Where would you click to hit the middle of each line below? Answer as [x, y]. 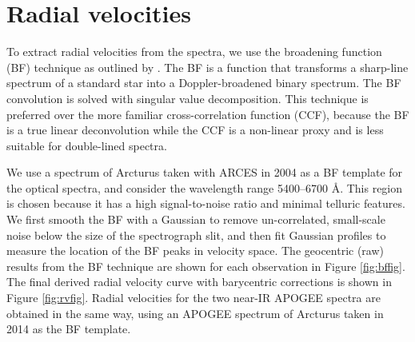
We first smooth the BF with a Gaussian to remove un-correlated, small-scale [196, 219]
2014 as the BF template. [69, 329]
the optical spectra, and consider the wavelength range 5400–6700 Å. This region [205, 187]
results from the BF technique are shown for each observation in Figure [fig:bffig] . [206, 266]
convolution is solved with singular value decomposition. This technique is [188, 98]
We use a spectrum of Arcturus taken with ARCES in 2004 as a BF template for [205, 172]
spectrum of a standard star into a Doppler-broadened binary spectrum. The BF [204, 83]
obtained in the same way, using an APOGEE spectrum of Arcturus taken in [195, 313]
